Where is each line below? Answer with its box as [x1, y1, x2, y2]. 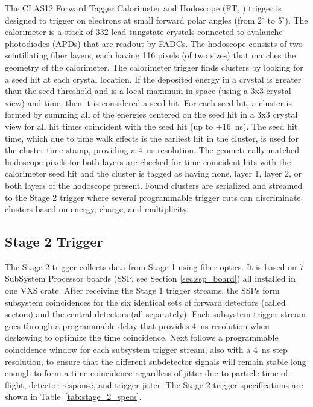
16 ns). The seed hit [222, 119, 298, 132]
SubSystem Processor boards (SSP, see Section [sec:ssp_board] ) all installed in [5, 272, 296, 285]
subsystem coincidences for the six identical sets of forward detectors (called [5, 295, 286, 308]
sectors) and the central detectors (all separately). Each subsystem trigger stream [5, 308, 306, 320]
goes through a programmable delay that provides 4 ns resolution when [5, 319, 270, 332]
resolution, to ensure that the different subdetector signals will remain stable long [5, 355, 306, 367]
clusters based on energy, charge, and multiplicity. [5, 203, 189, 215]
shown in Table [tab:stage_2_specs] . [5, 390, 142, 403]
